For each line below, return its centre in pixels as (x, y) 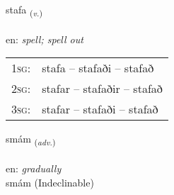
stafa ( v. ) (24, 10)
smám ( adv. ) (31, 140)
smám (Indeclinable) (50, 182)
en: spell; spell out (45, 39)
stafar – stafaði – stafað (100, 109)
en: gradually (34, 168)
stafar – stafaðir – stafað (102, 89)
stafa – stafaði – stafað (98, 68)
